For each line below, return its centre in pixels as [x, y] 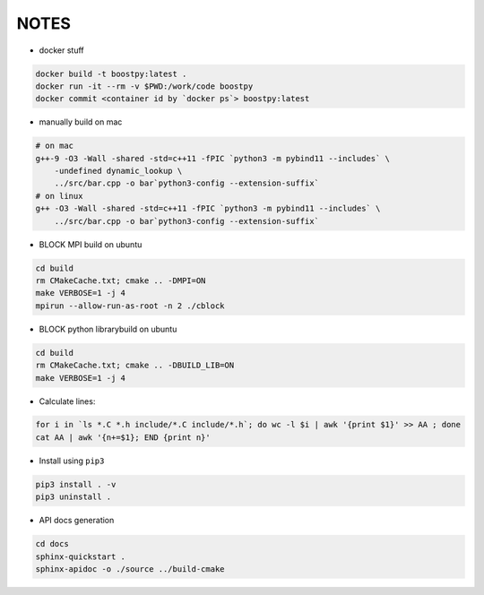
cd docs [52, 544]
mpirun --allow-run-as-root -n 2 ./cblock [130, 306]
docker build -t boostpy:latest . [111, 73]
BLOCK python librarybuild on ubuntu [108, 329]
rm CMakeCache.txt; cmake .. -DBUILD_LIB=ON [135, 366]
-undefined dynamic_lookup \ [118, 171]
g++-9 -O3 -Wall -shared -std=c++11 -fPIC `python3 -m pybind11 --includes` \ [212, 158]
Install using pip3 [72, 461]
